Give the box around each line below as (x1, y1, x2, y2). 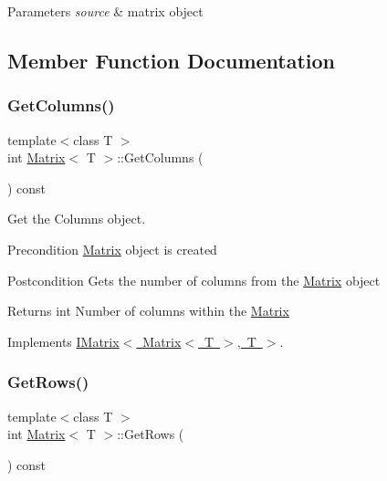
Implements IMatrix (7, 331, 120, 350)
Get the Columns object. (7, 209, 146, 228)
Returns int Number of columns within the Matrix (7, 301, 289, 320)
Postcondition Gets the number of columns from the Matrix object (7, 270, 381, 289)
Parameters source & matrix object (7, 2, 204, 20)
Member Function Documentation (7, 46, 336, 74)
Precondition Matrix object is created (7, 239, 217, 258)
